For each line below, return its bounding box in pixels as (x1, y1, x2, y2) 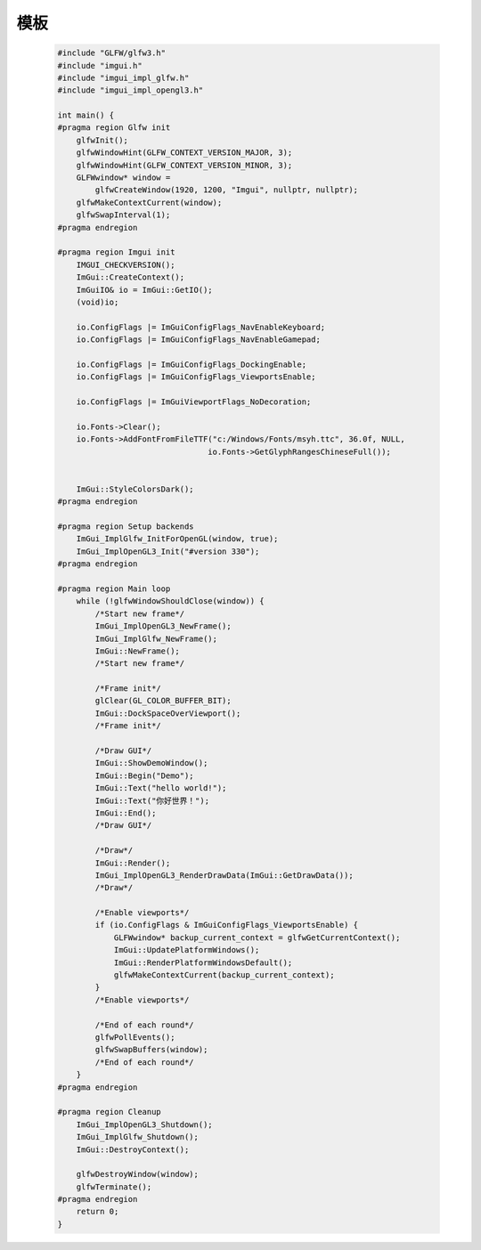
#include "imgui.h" (57, 61, 143, 70)
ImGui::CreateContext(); (76, 272, 185, 282)
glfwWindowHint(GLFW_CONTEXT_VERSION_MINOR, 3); (76, 160, 293, 170)
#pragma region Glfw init (57, 123, 171, 133)
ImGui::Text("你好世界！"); (94, 795, 209, 806)
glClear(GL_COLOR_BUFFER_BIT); (94, 695, 232, 706)
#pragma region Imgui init (57, 248, 175, 257)
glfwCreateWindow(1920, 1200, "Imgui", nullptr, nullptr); (94, 185, 359, 195)
